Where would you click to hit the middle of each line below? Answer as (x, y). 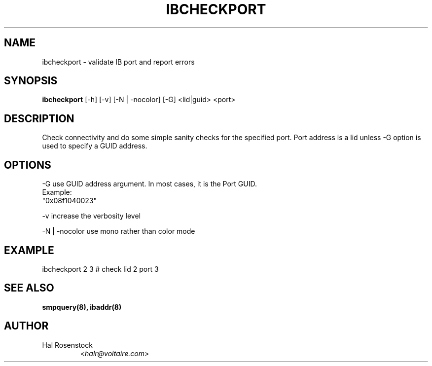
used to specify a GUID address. (95, 146)
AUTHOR (26, 326)
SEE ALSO (29, 288)
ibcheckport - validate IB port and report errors (118, 62)
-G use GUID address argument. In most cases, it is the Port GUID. (150, 184)
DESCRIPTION (39, 118)
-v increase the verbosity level (91, 216)
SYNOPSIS (31, 81)
